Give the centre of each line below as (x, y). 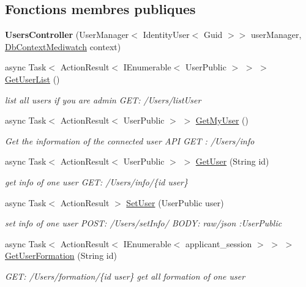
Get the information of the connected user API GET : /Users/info (130, 140)
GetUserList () (32, 79)
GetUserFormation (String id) (61, 255)
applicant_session (219, 243)
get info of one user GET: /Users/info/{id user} (96, 181)
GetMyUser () (222, 120)
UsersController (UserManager (67, 35)
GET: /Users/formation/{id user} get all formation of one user (125, 276)
